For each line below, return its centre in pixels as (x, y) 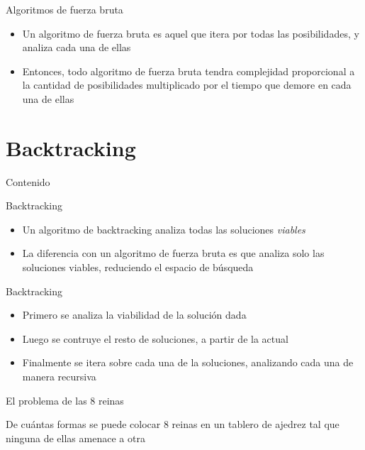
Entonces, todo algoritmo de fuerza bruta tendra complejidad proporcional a (189, 71)
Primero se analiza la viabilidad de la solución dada (134, 315)
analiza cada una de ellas (77, 47)
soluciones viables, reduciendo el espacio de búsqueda (138, 267)
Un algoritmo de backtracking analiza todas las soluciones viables (164, 229)
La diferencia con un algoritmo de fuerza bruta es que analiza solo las (173, 253)
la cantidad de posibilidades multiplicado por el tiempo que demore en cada (187, 85)
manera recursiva (59, 377)
